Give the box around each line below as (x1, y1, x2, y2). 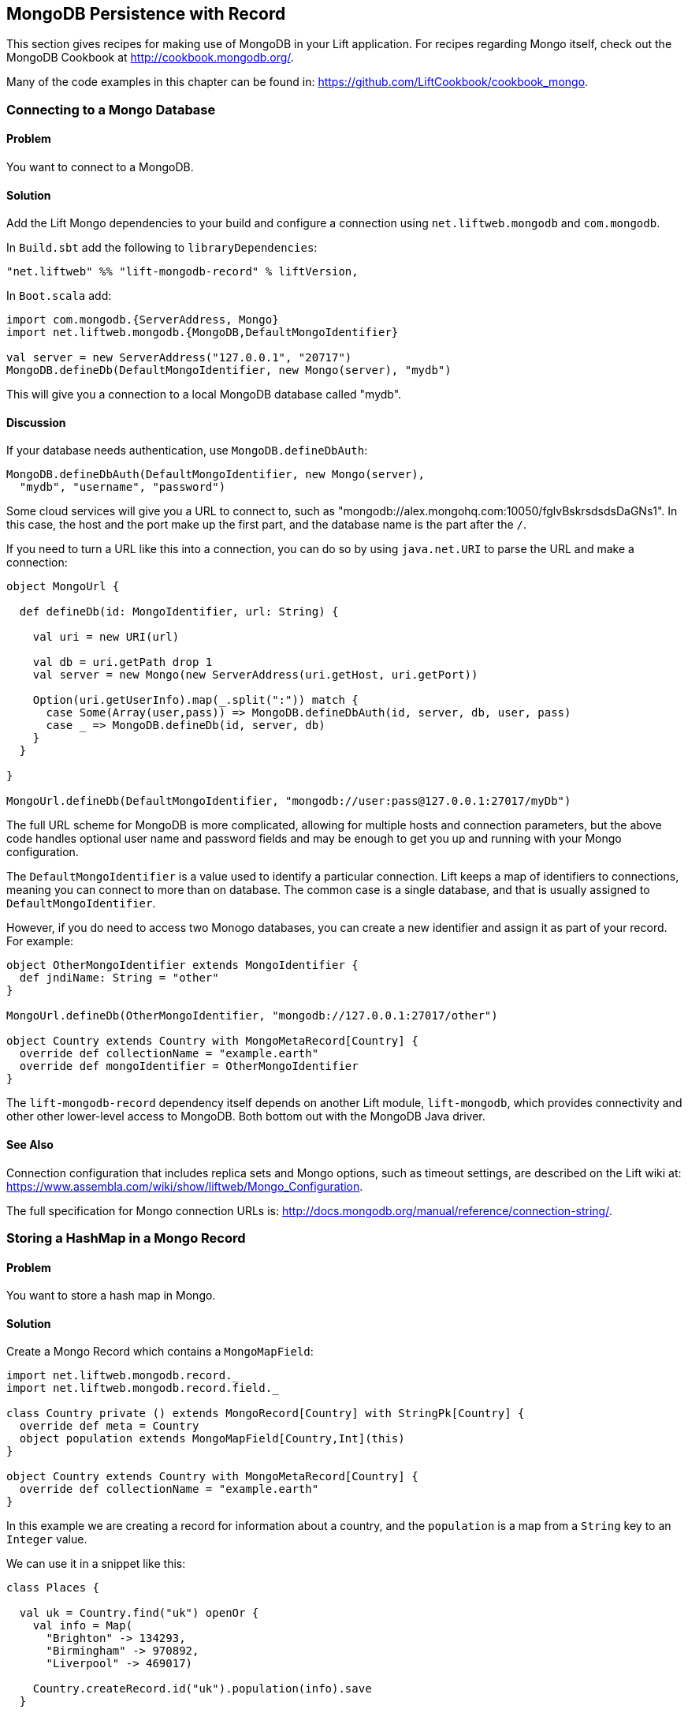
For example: (6, 934, 74, 948)
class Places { (6, 1581, 100, 1595)
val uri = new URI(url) (32, 630, 180, 644)
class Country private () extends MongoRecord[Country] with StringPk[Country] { (6, 1407, 525, 1420)
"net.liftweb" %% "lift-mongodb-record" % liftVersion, (6, 265, 359, 279)
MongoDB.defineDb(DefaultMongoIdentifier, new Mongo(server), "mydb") (6, 364, 452, 377)
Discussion (6, 415, 66, 429)
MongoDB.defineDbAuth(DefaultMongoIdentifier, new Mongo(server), (6, 468, 426, 481)
